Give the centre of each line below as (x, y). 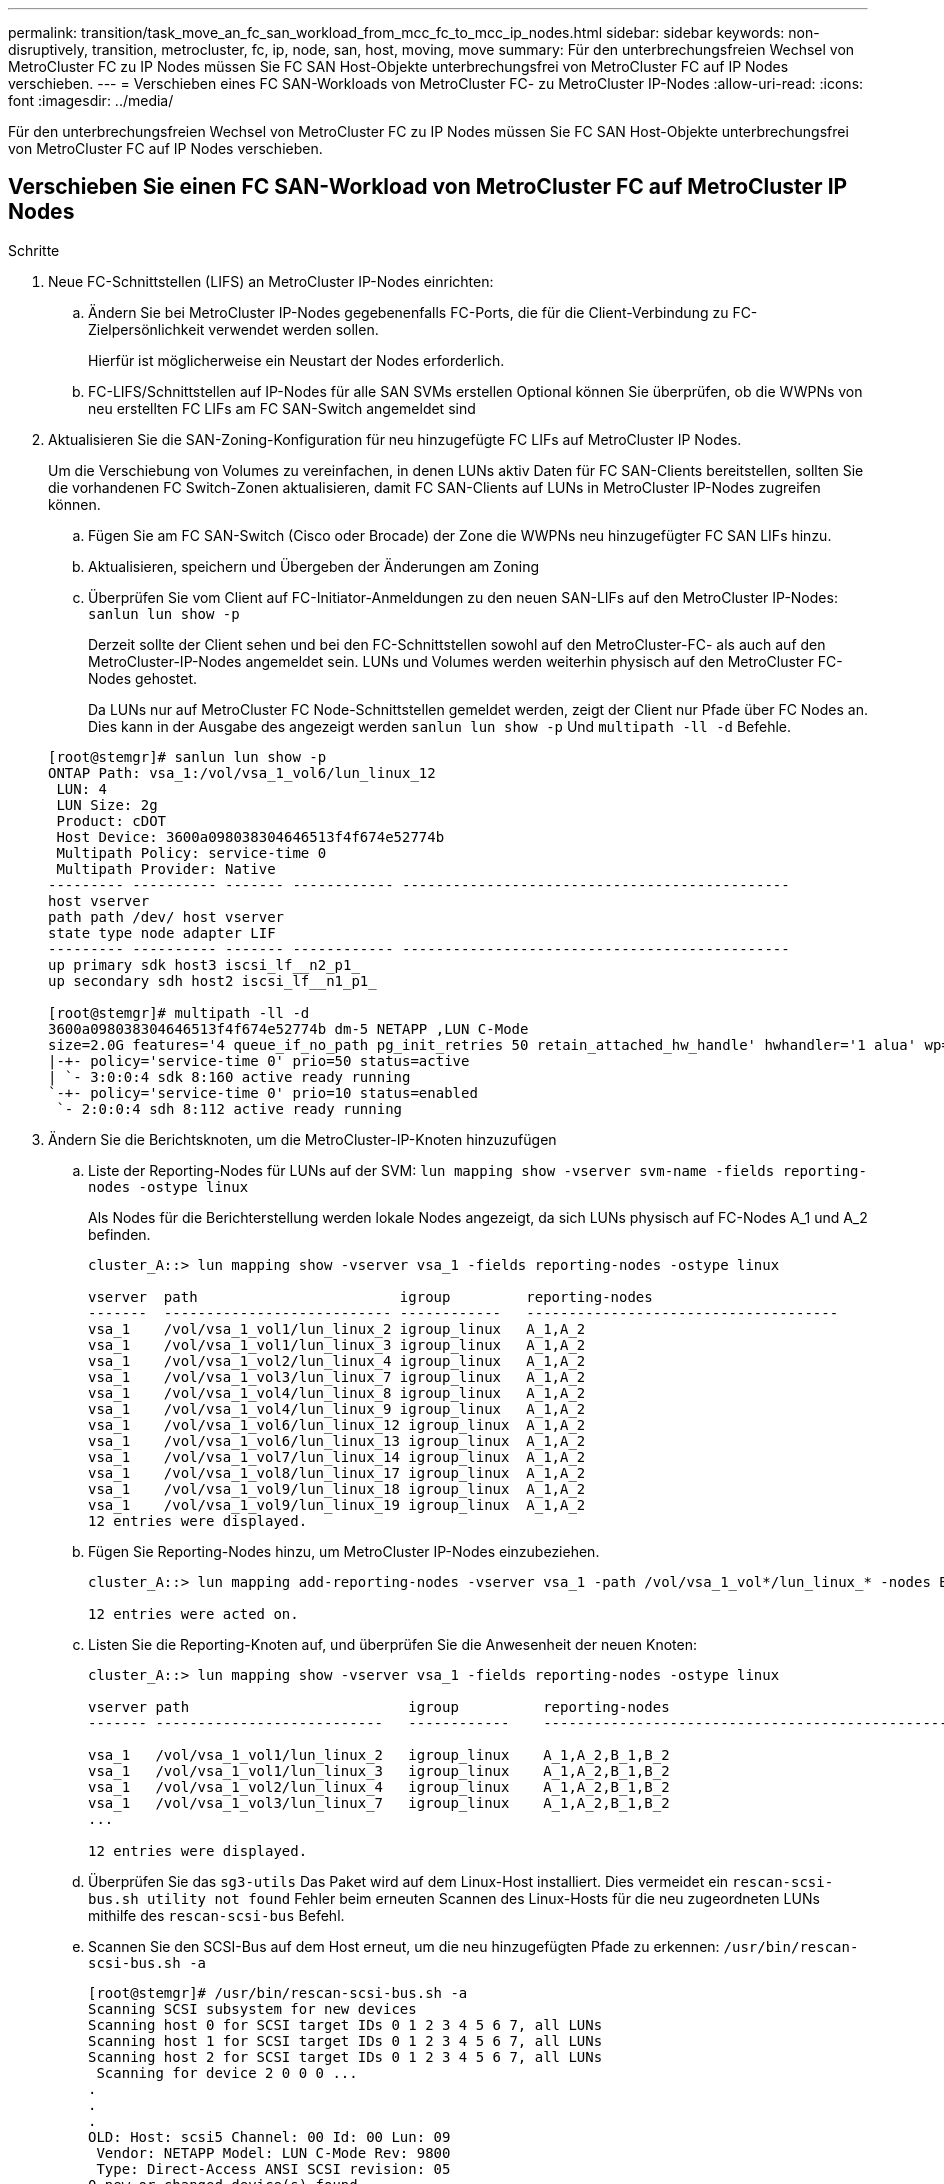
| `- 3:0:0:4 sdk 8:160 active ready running (229, 1076)
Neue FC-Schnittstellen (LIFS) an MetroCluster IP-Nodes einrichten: (271, 281)
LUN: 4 (82, 788)
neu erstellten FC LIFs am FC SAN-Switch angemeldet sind (282, 408)
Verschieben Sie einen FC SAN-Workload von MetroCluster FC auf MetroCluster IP (428, 187)
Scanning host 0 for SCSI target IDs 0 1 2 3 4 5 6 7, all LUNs (345, 2024)
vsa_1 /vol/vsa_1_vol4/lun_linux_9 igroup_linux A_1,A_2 (337, 1408)
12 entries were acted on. (193, 1613)
